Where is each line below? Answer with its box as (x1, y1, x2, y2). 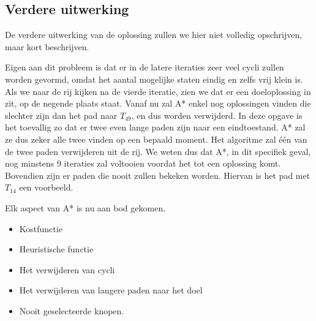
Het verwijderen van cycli (19, 263, 115, 276)
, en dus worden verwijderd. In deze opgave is (131, 108, 303, 121)
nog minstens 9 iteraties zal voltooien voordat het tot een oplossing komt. (5, 157, 281, 170)
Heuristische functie (19, 243, 94, 255)
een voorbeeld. (19, 181, 73, 194)
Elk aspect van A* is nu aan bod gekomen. (5, 201, 166, 214)
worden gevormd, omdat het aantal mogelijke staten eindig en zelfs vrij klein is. (5, 72, 303, 85)
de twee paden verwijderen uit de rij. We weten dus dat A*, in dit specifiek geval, (5, 145, 311, 157)
